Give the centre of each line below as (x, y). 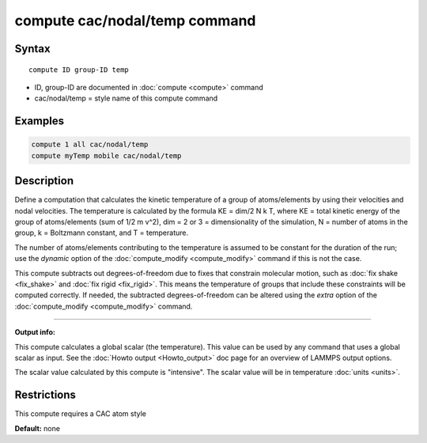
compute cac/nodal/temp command (135, 21)
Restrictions (45, 395)
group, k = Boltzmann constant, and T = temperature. (102, 233)
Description (44, 181)
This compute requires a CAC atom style (80, 414)
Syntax (32, 49)
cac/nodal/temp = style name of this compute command (126, 98)
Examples (40, 121)
